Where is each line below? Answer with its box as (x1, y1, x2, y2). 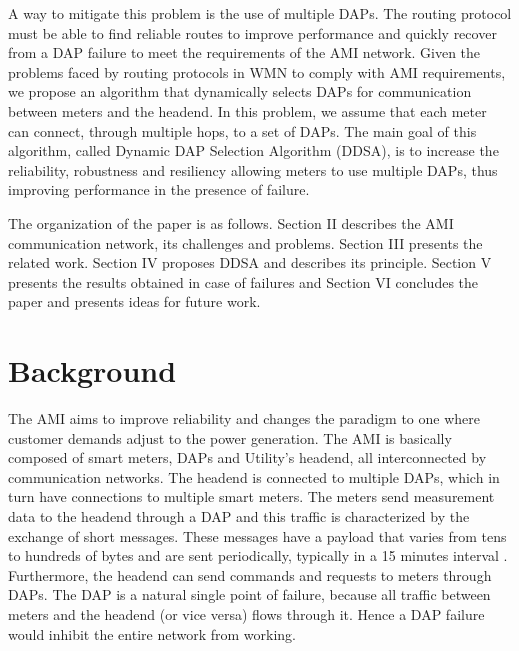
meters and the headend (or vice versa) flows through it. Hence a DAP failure (8, 603, 485, 624)
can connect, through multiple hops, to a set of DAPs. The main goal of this (8, 120, 477, 141)
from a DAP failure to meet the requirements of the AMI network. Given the (8, 42, 481, 63)
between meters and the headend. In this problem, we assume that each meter (8, 100, 487, 121)
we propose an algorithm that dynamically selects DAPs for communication (8, 81, 472, 102)
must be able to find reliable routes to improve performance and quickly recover (8, 22, 497, 43)
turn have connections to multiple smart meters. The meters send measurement (8, 486, 495, 507)
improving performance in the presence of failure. (8, 179, 310, 200)
